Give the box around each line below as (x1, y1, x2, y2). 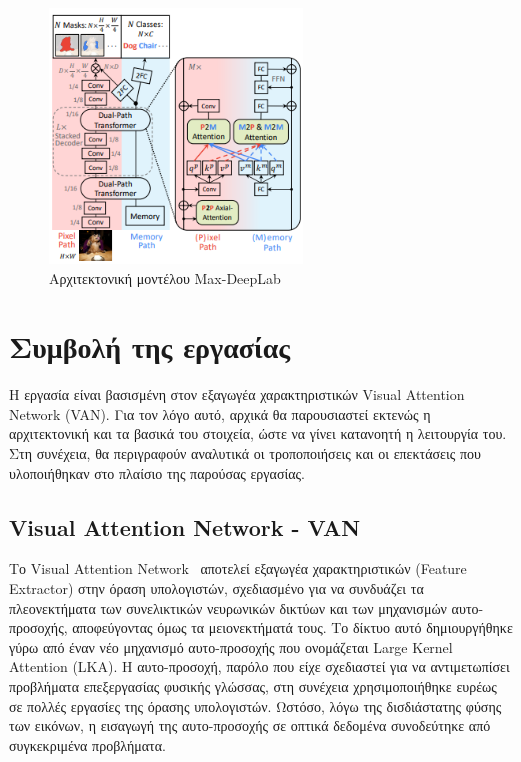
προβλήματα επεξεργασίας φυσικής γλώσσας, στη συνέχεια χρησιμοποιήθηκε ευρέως (9, 676, 497, 697)
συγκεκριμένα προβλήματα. (9, 734, 166, 755)
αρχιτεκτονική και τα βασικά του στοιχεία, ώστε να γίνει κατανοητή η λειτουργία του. (9, 423, 507, 444)
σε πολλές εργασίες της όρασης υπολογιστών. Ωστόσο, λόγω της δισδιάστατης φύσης (9, 695, 502, 716)
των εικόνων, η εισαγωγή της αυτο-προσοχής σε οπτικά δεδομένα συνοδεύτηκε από (9, 715, 491, 736)
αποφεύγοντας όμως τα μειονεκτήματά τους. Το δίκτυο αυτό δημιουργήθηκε (72, 617, 513, 638)
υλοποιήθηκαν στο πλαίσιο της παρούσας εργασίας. (9, 462, 305, 483)
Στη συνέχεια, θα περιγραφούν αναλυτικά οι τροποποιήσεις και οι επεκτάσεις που (9, 443, 481, 464)
